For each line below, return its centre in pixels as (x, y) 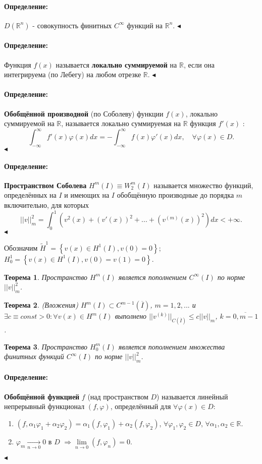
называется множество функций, (203, 185)
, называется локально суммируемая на (121, 123)
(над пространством (118, 396)
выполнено (131, 316)
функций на (145, 25)
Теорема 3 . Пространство (46, 346)
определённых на (30, 195)
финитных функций (34, 356)
